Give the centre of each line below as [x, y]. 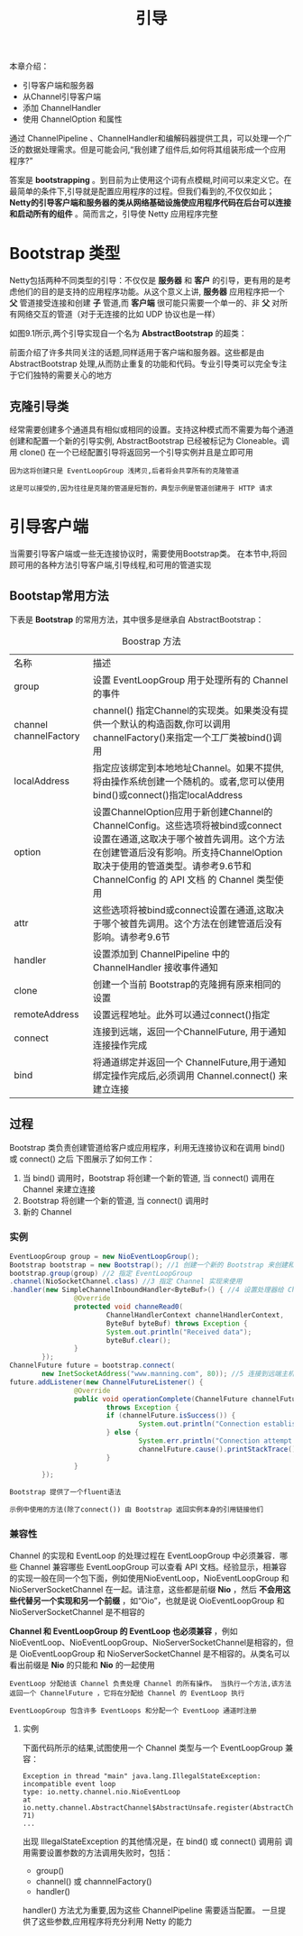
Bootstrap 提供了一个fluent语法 [65, 1492]
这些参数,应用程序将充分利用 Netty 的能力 [115, 1921]
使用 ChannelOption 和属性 [73, 119]
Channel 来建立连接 [59, 1189]
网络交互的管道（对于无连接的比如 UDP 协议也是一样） [119, 314]
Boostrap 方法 [151, 641]
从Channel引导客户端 [62, 96]
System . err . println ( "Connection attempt [216, 1441]
